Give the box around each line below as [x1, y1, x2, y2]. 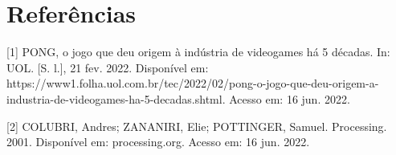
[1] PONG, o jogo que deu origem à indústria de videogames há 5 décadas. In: [6, 43, 390, 60]
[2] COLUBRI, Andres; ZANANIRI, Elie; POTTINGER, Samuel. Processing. [6, 117, 387, 134]
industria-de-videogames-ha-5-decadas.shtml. [6, 90, 226, 107]
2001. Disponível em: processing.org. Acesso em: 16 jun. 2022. [6, 133, 310, 150]
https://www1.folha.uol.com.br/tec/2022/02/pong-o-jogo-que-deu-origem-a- [6, 75, 379, 92]
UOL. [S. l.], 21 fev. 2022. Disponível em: [6, 59, 209, 75]
